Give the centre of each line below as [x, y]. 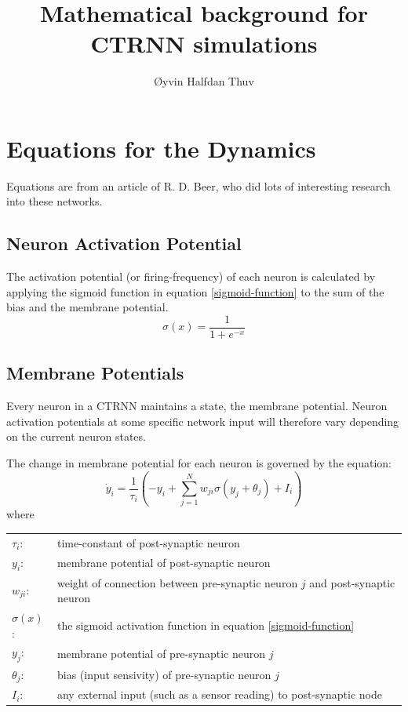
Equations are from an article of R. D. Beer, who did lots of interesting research [199, 185]
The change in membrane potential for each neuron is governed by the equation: [199, 463]
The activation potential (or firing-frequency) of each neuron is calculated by [191, 276]
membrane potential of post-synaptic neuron [164, 563]
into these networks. [55, 201]
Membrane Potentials [95, 373]
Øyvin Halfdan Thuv [204, 81]
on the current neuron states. [76, 436]
